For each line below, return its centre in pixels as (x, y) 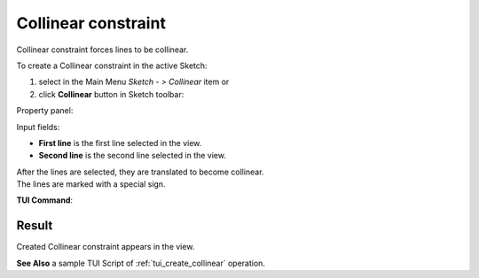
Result (35, 226)
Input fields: (38, 127)
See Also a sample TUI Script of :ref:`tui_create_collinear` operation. (141, 263)
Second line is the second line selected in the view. (132, 156)
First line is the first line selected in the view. (120, 143)
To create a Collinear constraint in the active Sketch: (112, 66)
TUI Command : (45, 200)
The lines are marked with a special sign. (91, 184)
